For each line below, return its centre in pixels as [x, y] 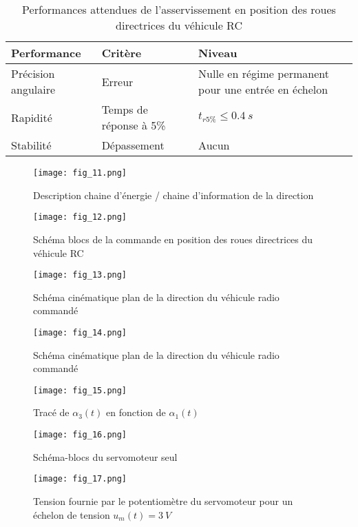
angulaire [33, 89]
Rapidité [32, 117]
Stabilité [31, 145]
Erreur [117, 81]
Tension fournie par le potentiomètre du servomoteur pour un [163, 500]
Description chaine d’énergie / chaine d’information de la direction [173, 195]
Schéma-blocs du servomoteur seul [105, 456]
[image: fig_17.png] [80, 479]
